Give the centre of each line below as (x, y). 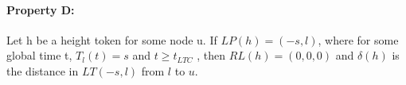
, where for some (358, 39)
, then (211, 55)
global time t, (39, 55)
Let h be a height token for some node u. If (112, 39)
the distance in (43, 70)
